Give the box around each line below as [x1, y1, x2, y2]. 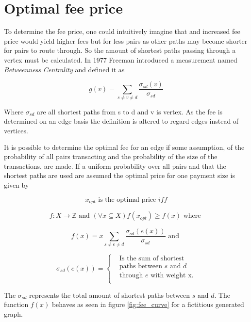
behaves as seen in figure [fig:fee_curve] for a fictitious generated [51, 299, 244, 309]
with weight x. [151, 272, 194, 279]
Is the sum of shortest [119, 255, 184, 262]
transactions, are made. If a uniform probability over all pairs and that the [4, 161, 226, 171]
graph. [4, 308, 23, 319]
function [4, 299, 29, 309]
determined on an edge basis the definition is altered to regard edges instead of [4, 116, 239, 126]
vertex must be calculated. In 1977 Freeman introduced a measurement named [4, 54, 237, 64]
